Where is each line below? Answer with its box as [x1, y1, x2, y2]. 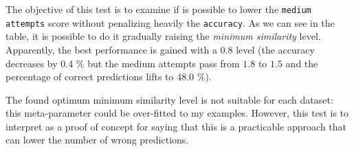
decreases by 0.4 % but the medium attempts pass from [5, 56, 240, 70]
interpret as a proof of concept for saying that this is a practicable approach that [5, 119, 347, 133]
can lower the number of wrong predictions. [5, 132, 189, 147]
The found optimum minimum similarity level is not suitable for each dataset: [5, 92, 333, 106]
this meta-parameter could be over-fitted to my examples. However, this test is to [5, 106, 349, 120]
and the [285, 56, 318, 70]
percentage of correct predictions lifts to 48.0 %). [5, 69, 212, 84]
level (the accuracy [236, 42, 315, 56]
